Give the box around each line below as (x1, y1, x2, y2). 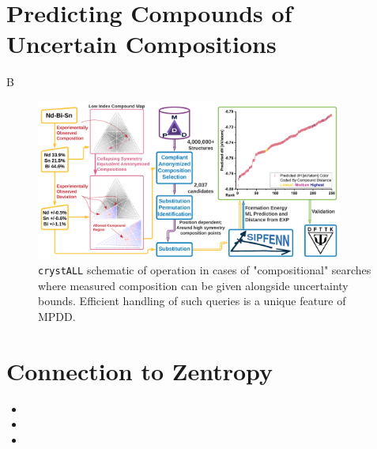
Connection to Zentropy (6, 354, 273, 387)
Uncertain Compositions (6, 28, 277, 60)
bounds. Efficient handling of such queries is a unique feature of (38, 292, 346, 309)
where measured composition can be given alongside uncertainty (38, 277, 349, 293)
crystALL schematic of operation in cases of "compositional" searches (38, 262, 371, 278)
